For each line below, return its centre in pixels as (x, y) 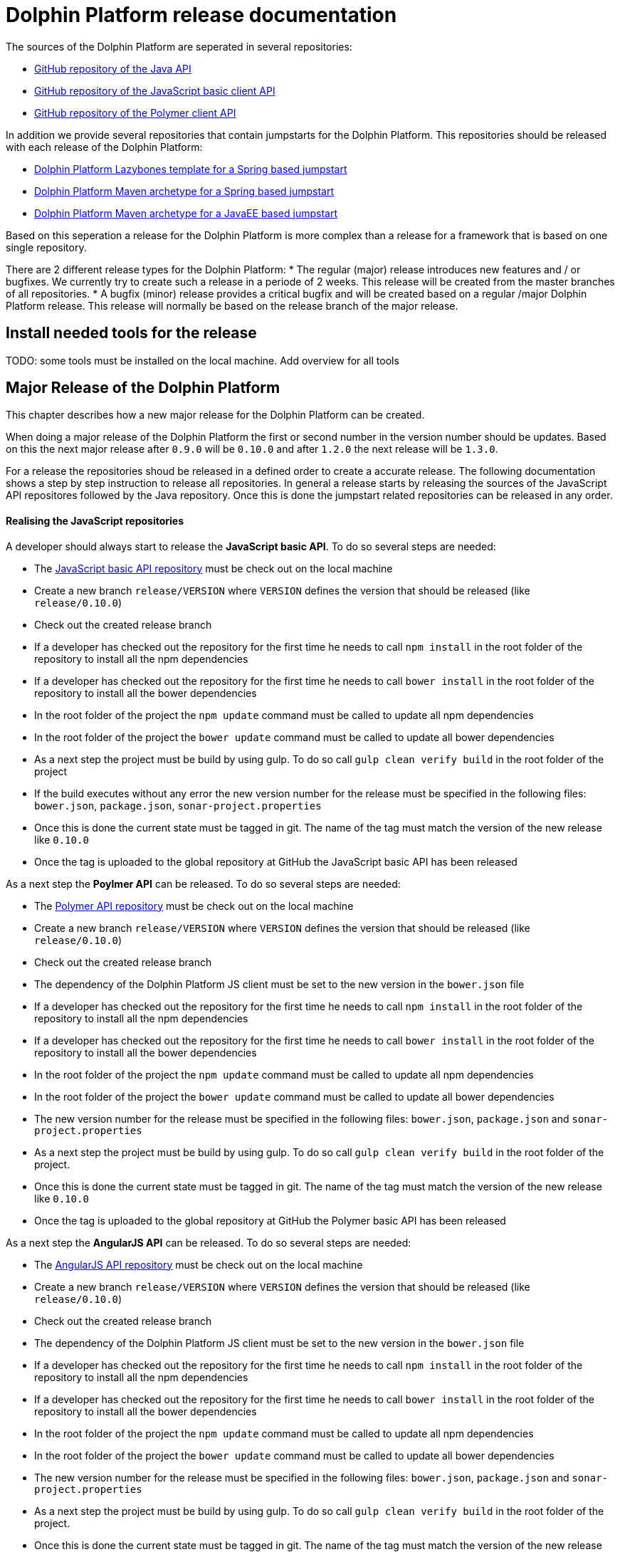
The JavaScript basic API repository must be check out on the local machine (214, 568)
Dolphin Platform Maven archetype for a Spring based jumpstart (184, 191)
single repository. (46, 247)
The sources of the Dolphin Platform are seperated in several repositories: (179, 46)
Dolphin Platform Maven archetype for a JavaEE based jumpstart (186, 213)
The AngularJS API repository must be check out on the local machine (199, 1264)
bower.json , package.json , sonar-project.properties (178, 805)
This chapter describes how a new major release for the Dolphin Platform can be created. (215, 415)
